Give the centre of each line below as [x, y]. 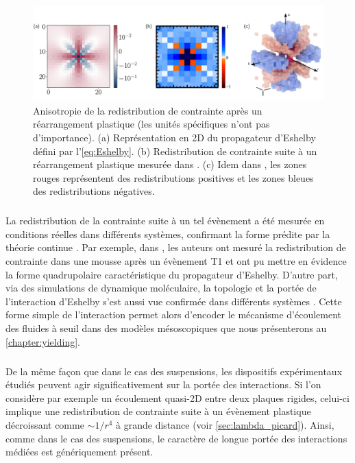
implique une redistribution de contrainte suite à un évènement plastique [158, 411]
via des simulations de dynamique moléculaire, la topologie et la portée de [161, 288]
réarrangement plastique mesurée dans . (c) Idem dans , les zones [170, 164]
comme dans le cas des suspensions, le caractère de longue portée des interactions [176, 438]
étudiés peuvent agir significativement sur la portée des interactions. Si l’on [163, 384]
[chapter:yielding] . [43, 341]
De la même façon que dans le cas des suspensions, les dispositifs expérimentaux [174, 371]
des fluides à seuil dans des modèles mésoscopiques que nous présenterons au [166, 328]
